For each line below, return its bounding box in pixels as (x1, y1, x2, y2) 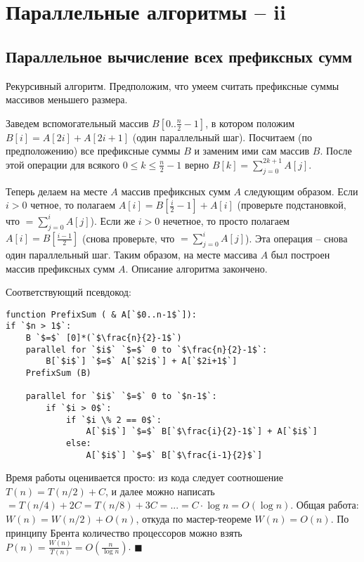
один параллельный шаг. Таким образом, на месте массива (6, 247, 258, 261)
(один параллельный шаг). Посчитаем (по (132, 129, 313, 144)
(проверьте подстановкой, (237, 197, 346, 212)
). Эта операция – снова (245, 230, 348, 245)
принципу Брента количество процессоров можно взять (6, 525, 242, 540)
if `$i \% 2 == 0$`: (65, 414, 162, 425)
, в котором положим (205, 115, 295, 130)
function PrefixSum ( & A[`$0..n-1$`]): (6, 309, 197, 320)
